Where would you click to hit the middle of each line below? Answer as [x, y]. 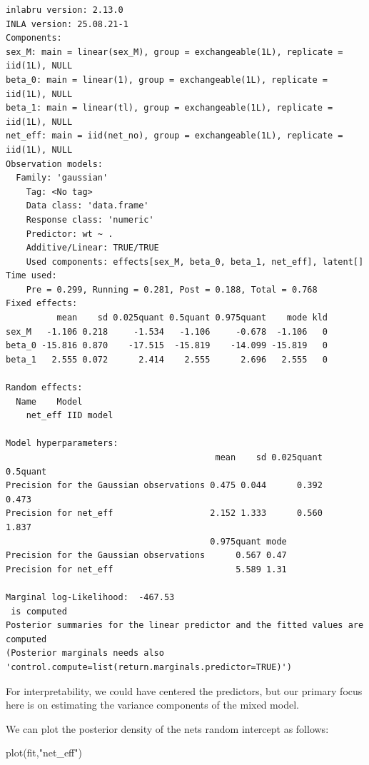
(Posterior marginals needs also [85, 653]
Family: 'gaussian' [62, 178]
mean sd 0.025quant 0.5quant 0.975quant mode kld [192, 318]
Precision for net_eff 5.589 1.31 [146, 569]
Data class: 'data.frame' [87, 206]
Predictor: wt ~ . [70, 234]
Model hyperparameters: [62, 444]
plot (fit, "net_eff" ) [44, 753]
